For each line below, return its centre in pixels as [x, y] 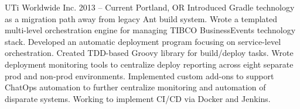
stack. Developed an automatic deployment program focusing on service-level [143, 41]
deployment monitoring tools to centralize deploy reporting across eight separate [149, 64]
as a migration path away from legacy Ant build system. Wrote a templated [141, 18]
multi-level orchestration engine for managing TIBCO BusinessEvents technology [150, 30]
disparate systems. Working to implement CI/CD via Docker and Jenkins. [138, 98]
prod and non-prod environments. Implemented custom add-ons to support [139, 75]
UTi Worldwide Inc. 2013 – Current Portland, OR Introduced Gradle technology [150, 7]
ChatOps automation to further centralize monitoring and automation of [135, 87]
